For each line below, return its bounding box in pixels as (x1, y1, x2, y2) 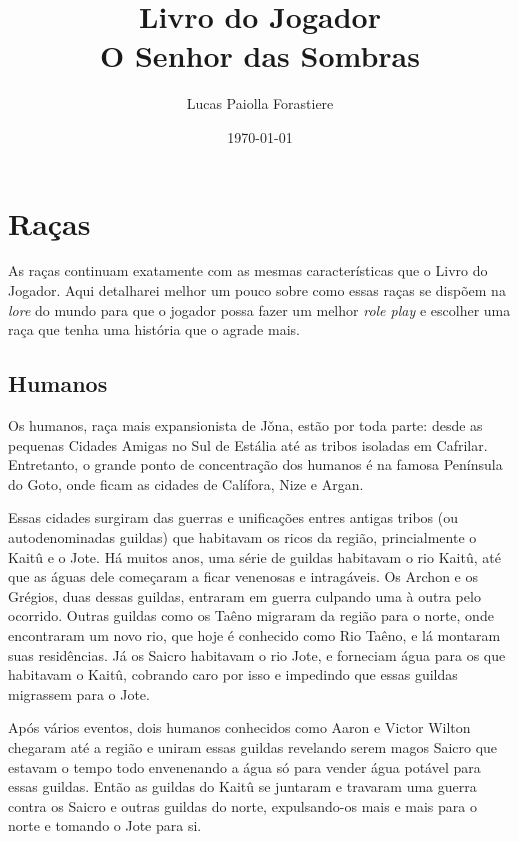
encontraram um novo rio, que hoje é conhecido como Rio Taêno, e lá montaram (8, 624, 501, 645)
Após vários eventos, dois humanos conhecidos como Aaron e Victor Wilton (8, 717, 471, 738)
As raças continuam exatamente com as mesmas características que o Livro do (8, 260, 488, 281)
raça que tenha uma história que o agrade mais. (8, 319, 300, 340)
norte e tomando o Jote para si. (8, 815, 202, 836)
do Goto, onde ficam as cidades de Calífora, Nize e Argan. (8, 473, 364, 494)
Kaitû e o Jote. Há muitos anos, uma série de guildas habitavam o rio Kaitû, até (8, 546, 501, 567)
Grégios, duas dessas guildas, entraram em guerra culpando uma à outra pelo (8, 585, 481, 606)
